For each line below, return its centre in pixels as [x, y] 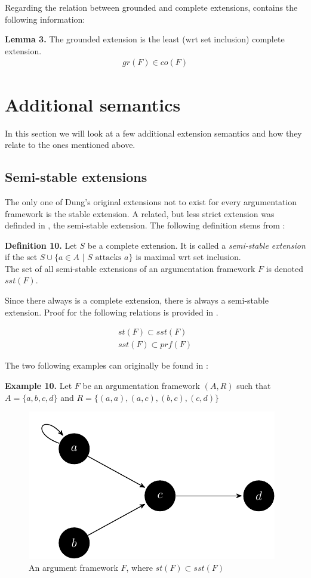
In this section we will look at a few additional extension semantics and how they [153, 133]
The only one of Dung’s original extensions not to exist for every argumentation [151, 201]
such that [254, 385]
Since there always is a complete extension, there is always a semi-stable [137, 300]
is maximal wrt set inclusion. [188, 257]
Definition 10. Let [41, 245]
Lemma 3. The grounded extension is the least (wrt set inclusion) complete [145, 39]
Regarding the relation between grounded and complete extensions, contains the [151, 7]
